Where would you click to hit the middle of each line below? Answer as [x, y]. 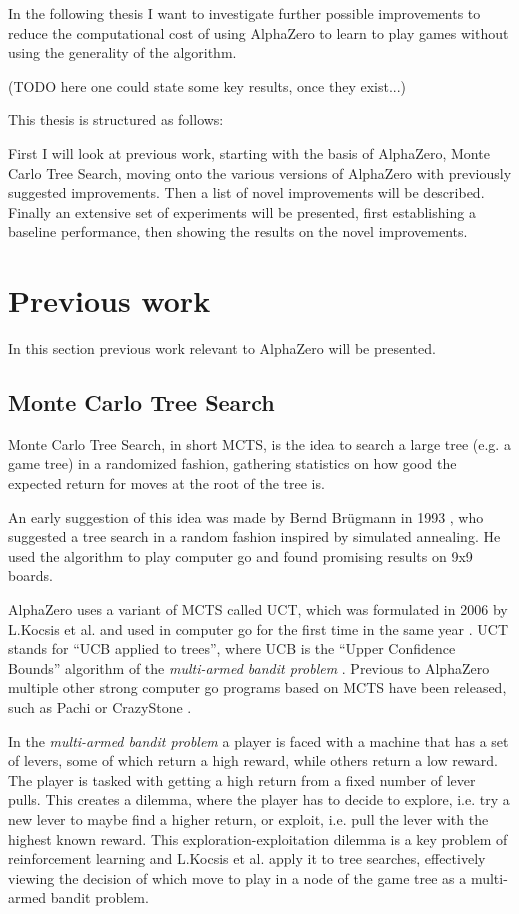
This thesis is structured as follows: [116, 119]
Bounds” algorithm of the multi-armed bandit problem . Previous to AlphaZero [249, 667]
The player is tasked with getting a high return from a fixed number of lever [242, 779]
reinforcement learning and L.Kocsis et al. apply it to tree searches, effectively [247, 858]
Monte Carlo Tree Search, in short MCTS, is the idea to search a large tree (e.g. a [259, 443]
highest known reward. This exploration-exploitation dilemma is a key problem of [258, 838]
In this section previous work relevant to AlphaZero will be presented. [222, 348]
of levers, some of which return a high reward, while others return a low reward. [253, 760]
